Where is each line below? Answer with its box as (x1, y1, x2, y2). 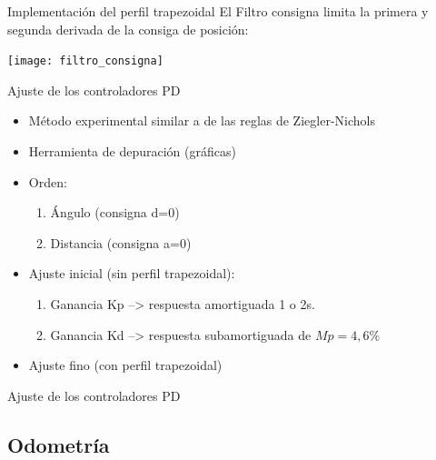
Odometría (7, 430, 110, 458)
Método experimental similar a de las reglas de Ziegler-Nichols (28, 111, 375, 130)
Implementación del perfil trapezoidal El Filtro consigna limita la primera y (7, 2, 429, 20)
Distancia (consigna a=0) (50, 233, 192, 252)
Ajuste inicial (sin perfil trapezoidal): (28, 264, 235, 283)
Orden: (28, 172, 67, 191)
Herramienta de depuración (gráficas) (28, 142, 236, 161)
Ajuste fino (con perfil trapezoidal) (28, 355, 223, 375)
